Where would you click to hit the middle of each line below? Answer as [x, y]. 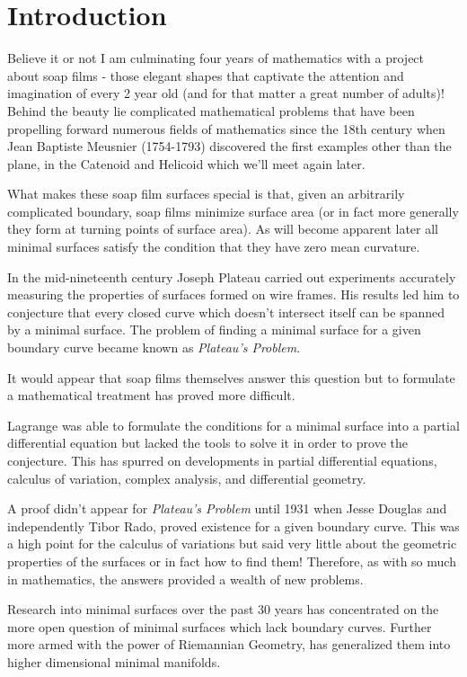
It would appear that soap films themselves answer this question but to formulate [231, 377]
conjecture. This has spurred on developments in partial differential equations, [222, 460]
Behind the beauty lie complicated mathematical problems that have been [211, 110]
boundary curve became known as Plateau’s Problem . [154, 347]
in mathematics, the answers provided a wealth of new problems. [185, 579]
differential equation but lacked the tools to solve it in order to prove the [207, 443]
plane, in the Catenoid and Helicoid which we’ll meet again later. [186, 163]
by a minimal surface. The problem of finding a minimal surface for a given [214, 330]
